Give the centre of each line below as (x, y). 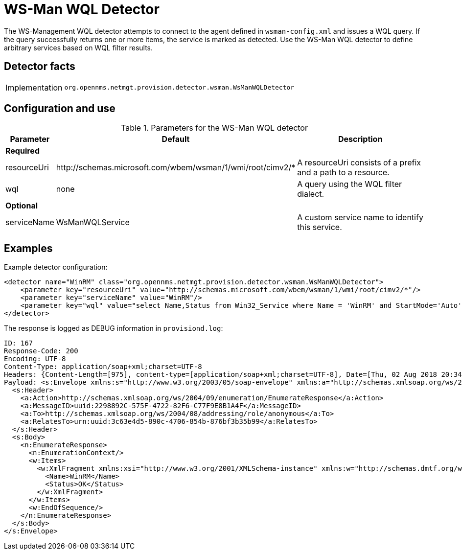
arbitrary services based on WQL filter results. (79, 47)
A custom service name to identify (360, 218)
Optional (22, 206)
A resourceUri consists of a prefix (359, 163)
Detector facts (40, 67)
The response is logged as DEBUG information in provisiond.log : (114, 328)
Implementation (34, 87)
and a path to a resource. (343, 173)
